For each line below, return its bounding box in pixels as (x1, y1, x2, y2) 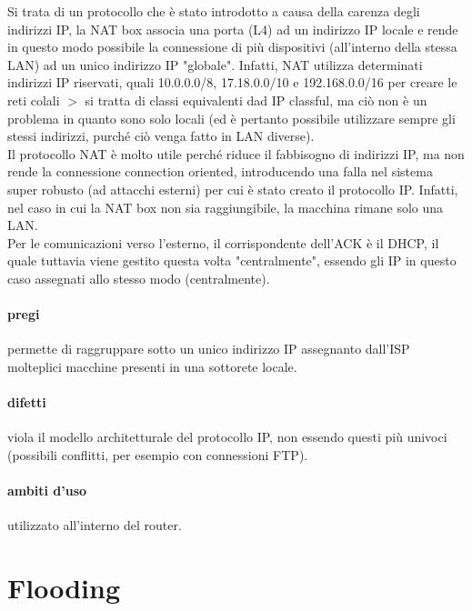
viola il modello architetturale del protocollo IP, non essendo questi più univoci (7, 427, 447, 446)
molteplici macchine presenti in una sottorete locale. (7, 356, 297, 376)
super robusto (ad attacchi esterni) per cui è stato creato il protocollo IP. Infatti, (7, 179, 458, 198)
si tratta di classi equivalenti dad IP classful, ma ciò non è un (85, 90, 427, 109)
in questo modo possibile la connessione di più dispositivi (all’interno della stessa (7, 37, 457, 56)
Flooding (7, 569, 121, 606)
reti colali (7, 90, 60, 109)
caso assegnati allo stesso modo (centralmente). (7, 268, 270, 287)
